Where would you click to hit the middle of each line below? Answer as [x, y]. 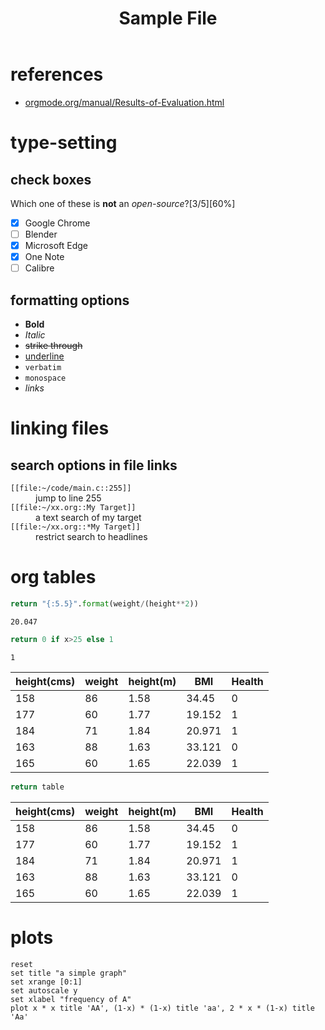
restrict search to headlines [91, 537]
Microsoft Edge [56, 246]
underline [44, 356]
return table [37, 787]
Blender [41, 234]
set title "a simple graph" [69, 973]
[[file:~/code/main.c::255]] [71, 488]
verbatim [43, 368]
